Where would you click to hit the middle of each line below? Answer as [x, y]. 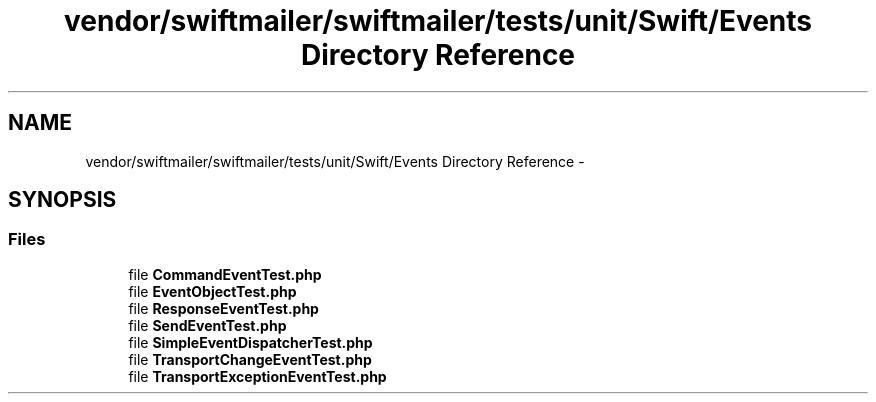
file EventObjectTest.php [212, 291]
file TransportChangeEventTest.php [250, 359]
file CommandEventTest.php [225, 274]
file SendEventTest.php [207, 325]
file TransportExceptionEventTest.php [257, 376]
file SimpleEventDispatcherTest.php [250, 342]
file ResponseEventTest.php [223, 308]
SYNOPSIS [62, 200]
